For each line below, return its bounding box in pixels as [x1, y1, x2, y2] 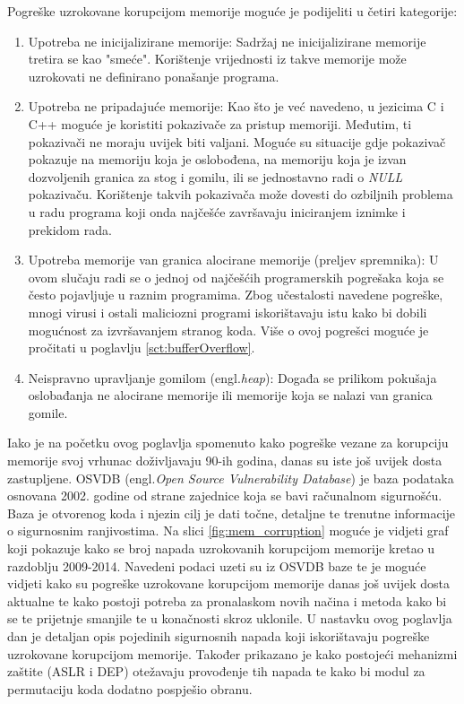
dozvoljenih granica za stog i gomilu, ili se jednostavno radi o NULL [28, 167, 403, 186]
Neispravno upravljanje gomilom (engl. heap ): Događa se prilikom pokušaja [28, 368, 437, 387]
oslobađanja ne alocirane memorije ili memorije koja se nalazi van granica [28, 386, 433, 404]
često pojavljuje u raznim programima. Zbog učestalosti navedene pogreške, [28, 285, 443, 304]
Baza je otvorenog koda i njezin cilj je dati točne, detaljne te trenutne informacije [7, 503, 456, 522]
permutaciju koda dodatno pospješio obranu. [7, 679, 253, 698]
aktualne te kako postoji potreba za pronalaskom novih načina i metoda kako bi [7, 591, 447, 610]
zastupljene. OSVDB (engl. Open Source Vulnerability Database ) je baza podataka [7, 468, 454, 487]
